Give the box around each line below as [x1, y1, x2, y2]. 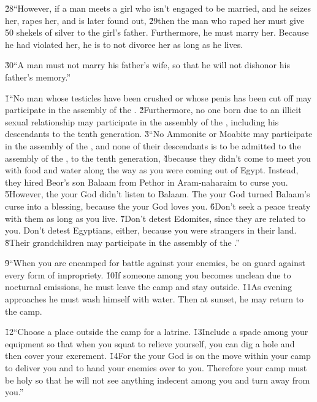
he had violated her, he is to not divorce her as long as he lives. [5, 37, 243, 50]
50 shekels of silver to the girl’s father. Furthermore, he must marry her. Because [5, 26, 309, 39]
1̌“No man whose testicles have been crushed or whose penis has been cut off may [5, 91, 312, 104]
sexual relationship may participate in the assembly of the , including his [5, 115, 279, 128]
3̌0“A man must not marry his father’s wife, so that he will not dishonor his [5, 58, 290, 71]
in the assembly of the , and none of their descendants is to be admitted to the [5, 139, 301, 152]
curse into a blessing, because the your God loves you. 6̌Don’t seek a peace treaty [5, 199, 311, 212]
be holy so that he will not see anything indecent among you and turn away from [5, 373, 310, 386]
